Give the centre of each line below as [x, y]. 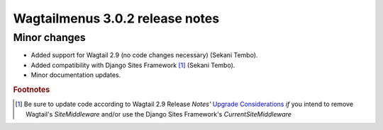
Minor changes [50, 37]
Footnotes [32, 90]
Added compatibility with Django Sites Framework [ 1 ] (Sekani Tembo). [133, 65]
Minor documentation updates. [76, 75]
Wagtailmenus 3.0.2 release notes [116, 18]
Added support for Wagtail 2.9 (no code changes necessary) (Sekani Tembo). [144, 55]
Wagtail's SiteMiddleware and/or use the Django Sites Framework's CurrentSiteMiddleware [159, 114]
